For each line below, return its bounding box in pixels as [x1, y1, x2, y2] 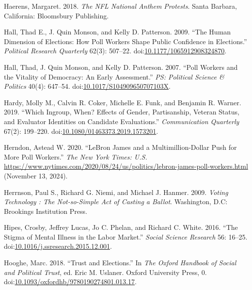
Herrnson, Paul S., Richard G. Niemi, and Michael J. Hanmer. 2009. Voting [4, 187, 228, 197]
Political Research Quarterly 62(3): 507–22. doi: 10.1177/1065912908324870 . [4, 46, 227, 56]
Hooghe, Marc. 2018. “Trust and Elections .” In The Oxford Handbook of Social [4, 258, 236, 268]
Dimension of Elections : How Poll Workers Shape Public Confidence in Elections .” [4, 36, 247, 46]
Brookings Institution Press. [4, 206, 87, 216]
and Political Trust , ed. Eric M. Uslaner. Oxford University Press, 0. [4, 267, 207, 277]
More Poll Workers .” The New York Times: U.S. [4, 151, 147, 161]
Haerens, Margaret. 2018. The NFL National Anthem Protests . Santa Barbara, [4, 1, 237, 11]
